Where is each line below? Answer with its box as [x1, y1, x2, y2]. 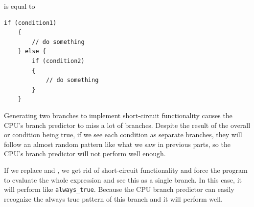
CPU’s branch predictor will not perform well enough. [4, 148, 166, 159]
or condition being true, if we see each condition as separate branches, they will [4, 129, 242, 140]
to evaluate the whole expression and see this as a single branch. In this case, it [4, 174, 242, 185]
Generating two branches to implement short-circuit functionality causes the [4, 110, 232, 120]
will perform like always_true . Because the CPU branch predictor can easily [4, 184, 234, 194]
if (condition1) [4, 19, 57, 26]
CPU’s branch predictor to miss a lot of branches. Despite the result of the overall [4, 120, 251, 130]
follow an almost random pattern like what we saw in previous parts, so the [4, 139, 231, 149]
